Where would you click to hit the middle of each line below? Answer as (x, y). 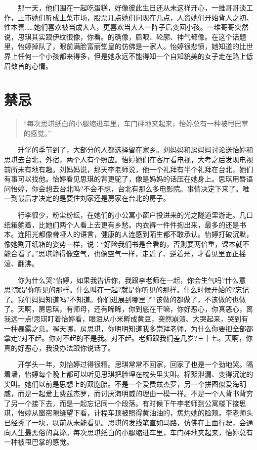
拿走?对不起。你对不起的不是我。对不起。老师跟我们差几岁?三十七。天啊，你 (128, 338)
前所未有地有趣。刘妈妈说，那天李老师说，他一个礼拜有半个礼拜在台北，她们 (128, 169)
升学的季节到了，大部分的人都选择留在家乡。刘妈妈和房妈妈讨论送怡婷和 (135, 150)
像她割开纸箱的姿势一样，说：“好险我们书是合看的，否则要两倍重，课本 (120, 244)
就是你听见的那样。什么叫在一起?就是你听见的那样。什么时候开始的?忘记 (131, 290)
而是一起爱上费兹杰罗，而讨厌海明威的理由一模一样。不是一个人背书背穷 (135, 393)
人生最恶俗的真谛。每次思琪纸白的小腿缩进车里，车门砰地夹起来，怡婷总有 (132, 432)
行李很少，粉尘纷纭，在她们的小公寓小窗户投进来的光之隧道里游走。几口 (135, 215)
